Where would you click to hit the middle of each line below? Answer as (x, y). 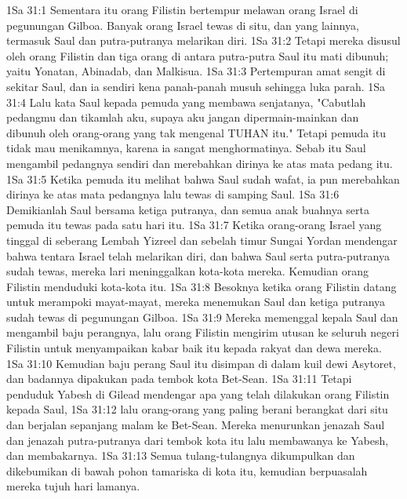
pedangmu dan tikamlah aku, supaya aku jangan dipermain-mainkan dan (183, 117)
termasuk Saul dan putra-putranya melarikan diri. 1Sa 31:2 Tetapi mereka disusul (203, 40)
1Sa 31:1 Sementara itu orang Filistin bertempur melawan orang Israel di (182, 9)
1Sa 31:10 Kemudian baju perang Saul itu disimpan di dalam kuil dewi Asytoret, (201, 363)
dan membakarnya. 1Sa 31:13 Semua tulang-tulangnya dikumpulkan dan (181, 455)
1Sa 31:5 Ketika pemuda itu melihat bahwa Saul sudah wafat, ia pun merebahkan (203, 178)
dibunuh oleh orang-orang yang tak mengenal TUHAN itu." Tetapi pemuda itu (196, 132)
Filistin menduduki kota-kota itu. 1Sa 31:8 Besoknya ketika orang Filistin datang (202, 286)
